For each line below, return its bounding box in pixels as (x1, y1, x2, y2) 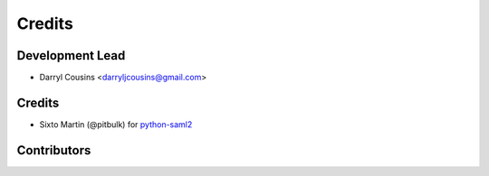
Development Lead (16, 48, 126, 63)
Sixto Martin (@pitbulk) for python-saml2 (39, 118, 193, 130)
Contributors (16, 143, 91, 158)
